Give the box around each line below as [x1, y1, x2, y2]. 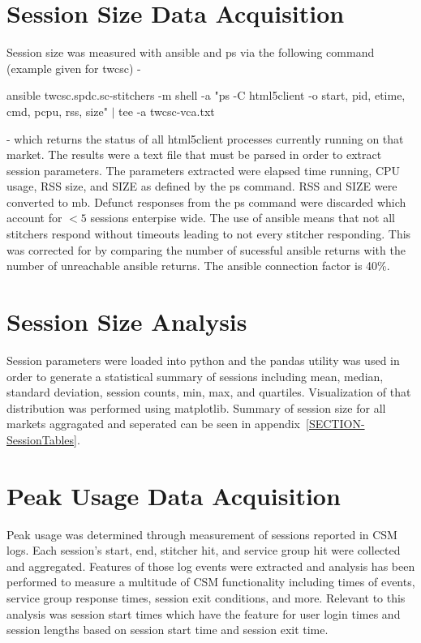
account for [6, 209, 62, 226]
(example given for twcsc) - [6, 59, 141, 76]
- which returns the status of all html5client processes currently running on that [6, 130, 404, 147]
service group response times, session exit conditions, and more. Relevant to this [6, 589, 406, 607]
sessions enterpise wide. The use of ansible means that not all [90, 209, 395, 226]
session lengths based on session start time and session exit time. [6, 621, 329, 638]
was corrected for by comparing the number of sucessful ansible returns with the [6, 241, 406, 258]
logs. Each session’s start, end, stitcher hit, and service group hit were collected [6, 542, 401, 559]
